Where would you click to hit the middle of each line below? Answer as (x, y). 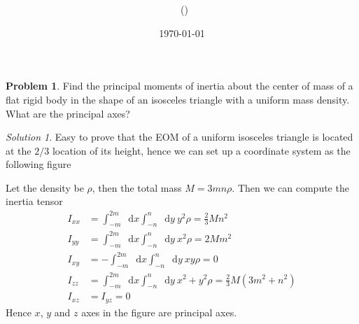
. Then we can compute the (290, 187)
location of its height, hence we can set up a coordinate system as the (201, 150)
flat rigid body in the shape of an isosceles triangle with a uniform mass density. (178, 99)
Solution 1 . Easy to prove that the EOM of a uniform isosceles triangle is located (179, 137)
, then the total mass (137, 187)
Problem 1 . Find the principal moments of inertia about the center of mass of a (179, 86)
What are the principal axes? (68, 113)
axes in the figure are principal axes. (159, 312)
